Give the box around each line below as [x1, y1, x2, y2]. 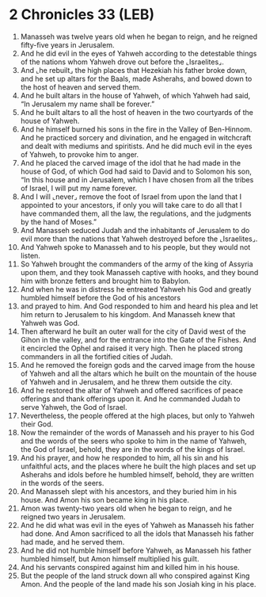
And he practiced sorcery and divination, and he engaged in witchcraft [20, 132, 252, 142]
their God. [20, 419, 54, 429]
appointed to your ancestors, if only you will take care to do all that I [20, 200, 242, 209]
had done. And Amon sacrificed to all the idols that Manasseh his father [20, 529, 254, 538]
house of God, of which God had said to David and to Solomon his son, [20, 166, 252, 176]
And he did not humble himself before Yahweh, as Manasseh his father [20, 545, 252, 555]
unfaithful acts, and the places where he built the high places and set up [20, 461, 256, 471]
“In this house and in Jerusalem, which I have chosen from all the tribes [20, 174, 254, 184]
